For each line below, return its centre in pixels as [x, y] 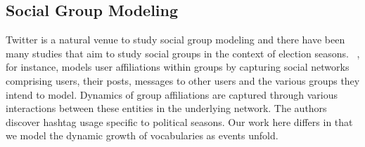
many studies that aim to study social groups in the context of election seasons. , [183, 53]
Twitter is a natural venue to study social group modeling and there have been [175, 40]
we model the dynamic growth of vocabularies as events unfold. [142, 135]
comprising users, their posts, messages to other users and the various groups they [183, 80]
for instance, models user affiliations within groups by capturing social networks [178, 67]
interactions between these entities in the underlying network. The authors [166, 108]
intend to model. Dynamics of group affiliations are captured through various [172, 94]
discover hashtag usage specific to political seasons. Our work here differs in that [179, 121]
